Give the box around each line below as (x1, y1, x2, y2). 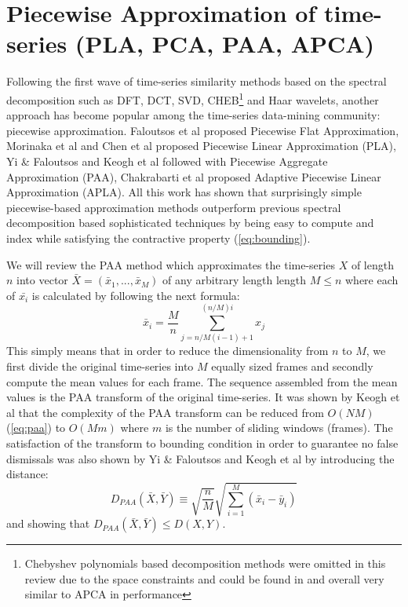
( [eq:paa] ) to (6, 419, 66, 436)
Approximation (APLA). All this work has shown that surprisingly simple (6, 184, 362, 200)
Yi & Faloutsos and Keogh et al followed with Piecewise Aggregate (6, 152, 328, 169)
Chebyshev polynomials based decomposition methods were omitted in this (24, 555, 386, 572)
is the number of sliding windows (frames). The (165, 419, 393, 436)
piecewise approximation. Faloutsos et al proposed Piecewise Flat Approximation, (6, 122, 399, 138)
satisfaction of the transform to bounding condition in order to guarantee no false (6, 434, 399, 451)
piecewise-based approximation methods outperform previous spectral (6, 199, 341, 215)
